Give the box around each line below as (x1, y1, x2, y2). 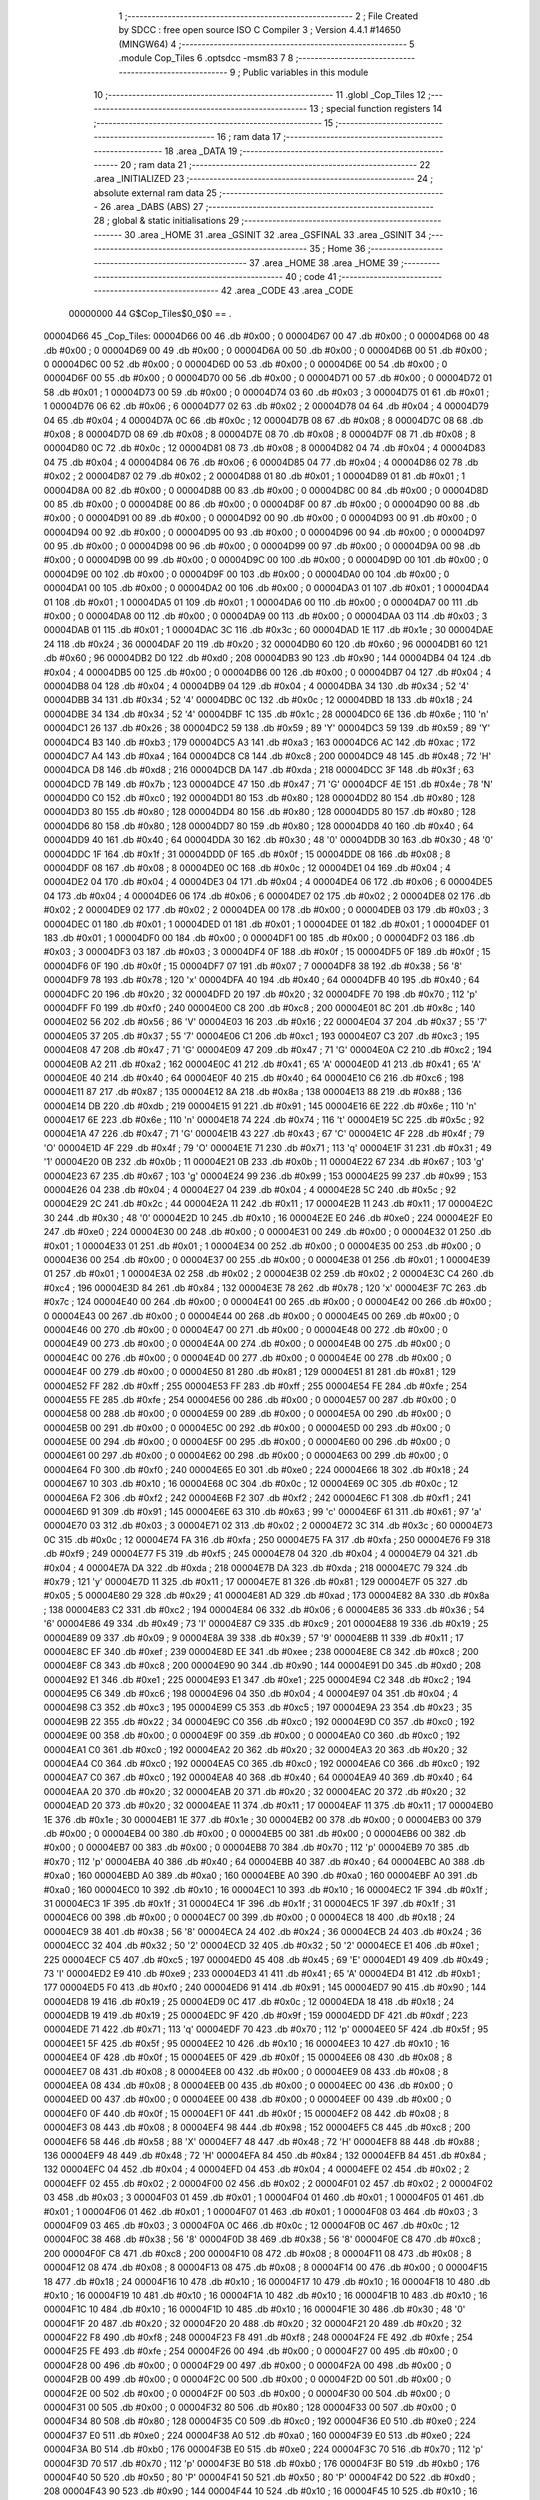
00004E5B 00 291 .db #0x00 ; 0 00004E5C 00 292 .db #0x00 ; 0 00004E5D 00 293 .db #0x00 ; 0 (43, 1421, 451, 1434)
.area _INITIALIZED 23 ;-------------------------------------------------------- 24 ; (93, 173, 434, 185)
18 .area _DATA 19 (164, 145, 238, 157)
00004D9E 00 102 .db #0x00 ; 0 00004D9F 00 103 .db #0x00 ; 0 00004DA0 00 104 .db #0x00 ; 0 (43, 568, 450, 580)
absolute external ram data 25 (93, 186, 217, 199)
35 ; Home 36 (309, 243, 366, 255)
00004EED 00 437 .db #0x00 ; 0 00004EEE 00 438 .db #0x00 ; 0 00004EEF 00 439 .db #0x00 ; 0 (43, 2093, 452, 2105)
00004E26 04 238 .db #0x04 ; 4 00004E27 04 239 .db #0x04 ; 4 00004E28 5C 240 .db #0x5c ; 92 (43, 1184, 457, 1196)
